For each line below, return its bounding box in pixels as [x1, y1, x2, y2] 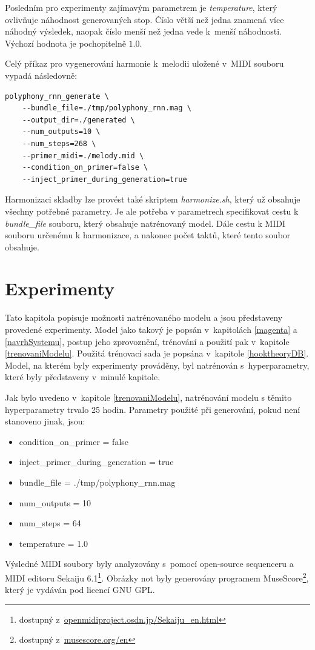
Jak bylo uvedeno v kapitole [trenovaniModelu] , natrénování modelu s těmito [5, 390, 292, 403]
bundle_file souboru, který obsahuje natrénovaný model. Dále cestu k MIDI [5, 216, 286, 229]
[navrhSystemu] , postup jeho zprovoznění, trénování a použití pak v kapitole [5, 335, 290, 347]
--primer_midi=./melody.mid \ [22, 151, 144, 160]
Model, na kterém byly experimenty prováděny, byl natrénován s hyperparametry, [5, 358, 310, 371]
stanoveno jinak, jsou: [5, 415, 85, 427]
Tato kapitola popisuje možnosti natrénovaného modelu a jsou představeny [5, 311, 283, 324]
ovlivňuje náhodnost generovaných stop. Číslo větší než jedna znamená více [5, 13, 284, 25]
